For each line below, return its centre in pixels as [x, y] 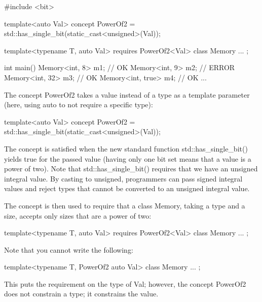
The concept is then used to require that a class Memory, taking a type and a [125, 205]
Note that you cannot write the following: [69, 249]
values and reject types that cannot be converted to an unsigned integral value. [127, 188]
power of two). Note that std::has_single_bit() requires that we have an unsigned [131, 169]
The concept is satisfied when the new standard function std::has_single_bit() [126, 148]
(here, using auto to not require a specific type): [79, 104]
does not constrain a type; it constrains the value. [81, 294]
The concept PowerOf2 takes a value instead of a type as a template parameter [127, 94]
